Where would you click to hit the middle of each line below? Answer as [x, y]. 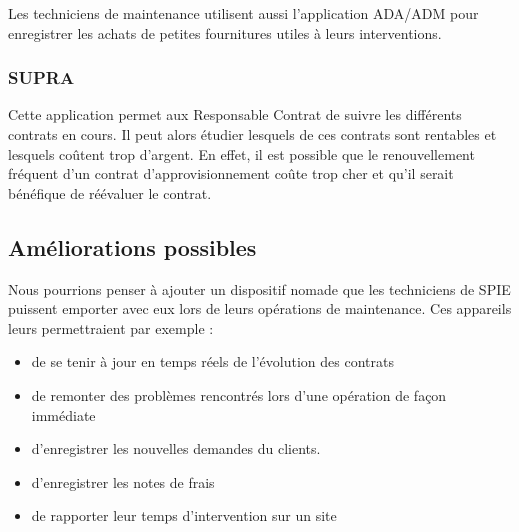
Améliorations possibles [132, 246]
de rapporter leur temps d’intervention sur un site [184, 515]
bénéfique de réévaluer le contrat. [110, 192]
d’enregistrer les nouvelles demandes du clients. [176, 448]
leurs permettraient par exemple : [111, 327]
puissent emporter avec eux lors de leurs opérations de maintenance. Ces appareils [260, 308]
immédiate [63, 414]
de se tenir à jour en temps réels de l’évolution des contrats [212, 361]
